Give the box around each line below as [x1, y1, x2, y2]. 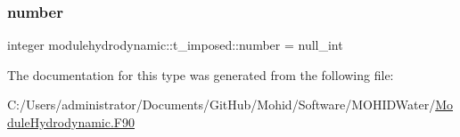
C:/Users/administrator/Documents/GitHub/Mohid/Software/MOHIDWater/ [7, 95, 436, 114]
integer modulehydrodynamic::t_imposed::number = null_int [7, 36, 343, 54]
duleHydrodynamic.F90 [7, 113, 135, 131]
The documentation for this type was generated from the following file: [7, 65, 394, 84]
